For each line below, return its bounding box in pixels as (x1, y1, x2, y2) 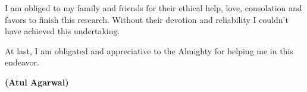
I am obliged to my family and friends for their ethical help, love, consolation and (5, 2, 302, 14)
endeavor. (5, 56, 39, 68)
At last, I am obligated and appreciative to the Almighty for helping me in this (5, 44, 293, 57)
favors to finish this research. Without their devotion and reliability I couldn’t (5, 13, 289, 25)
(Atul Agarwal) (5, 75, 69, 88)
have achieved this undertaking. (5, 25, 120, 37)
